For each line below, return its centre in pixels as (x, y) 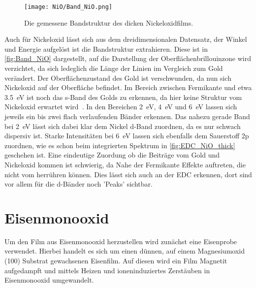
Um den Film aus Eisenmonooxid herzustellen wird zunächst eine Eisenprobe (121, 241)
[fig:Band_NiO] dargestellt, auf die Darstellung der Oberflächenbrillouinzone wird (128, 58)
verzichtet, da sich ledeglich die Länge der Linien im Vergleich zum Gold (114, 68)
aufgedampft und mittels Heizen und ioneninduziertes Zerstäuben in (107, 270)
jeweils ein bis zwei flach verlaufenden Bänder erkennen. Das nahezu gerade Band (127, 116)
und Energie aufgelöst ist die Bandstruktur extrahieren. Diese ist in (106, 48)
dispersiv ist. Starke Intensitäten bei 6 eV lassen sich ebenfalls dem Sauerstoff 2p (127, 136)
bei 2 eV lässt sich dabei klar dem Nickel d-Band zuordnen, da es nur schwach (123, 126)
